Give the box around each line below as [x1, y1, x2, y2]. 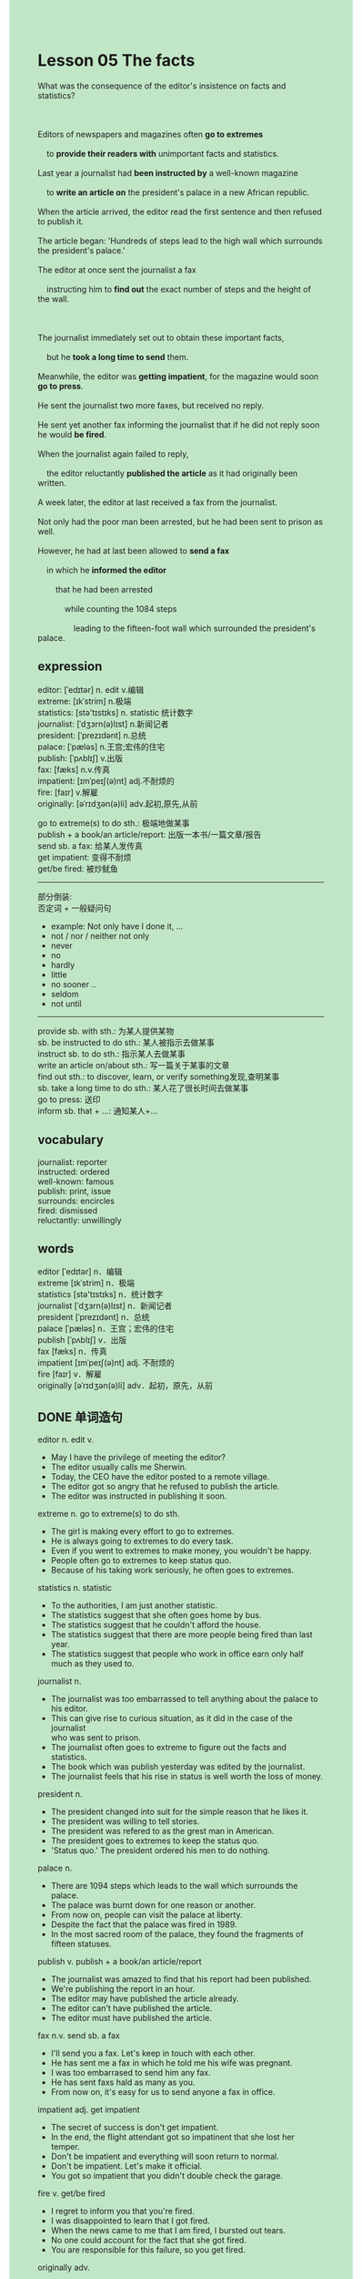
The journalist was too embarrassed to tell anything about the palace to [50, 1694, 318, 1705]
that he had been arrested [55, 583, 153, 594]
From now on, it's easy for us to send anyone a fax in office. [50, 2087, 276, 2098]
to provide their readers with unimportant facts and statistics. [45, 148, 280, 159]
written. [37, 477, 66, 488]
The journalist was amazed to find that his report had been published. [50, 1974, 312, 1985]
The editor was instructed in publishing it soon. [50, 1490, 227, 1501]
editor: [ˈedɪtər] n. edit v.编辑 [37, 684, 145, 695]
